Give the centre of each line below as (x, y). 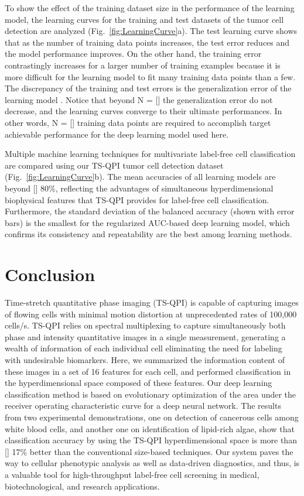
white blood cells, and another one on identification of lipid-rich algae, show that (150, 428)
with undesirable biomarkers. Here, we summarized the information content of (145, 359)
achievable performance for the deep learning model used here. (117, 134)
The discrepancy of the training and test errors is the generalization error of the (148, 88)
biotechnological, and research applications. (82, 486)
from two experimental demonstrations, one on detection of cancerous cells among (152, 417)
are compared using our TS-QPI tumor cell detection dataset (114, 165)
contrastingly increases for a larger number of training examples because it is (143, 65)
